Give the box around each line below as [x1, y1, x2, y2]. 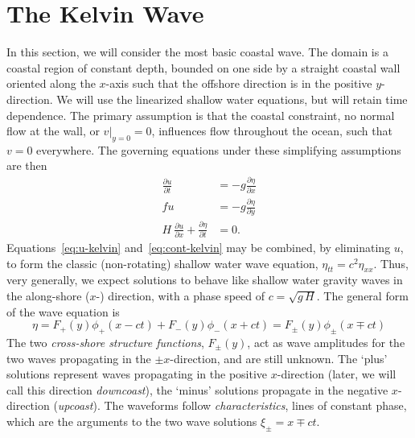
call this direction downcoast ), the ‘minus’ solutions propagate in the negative [6, 381, 388, 398]
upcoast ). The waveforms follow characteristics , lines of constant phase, [57, 397, 407, 414]
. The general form [316, 287, 409, 304]
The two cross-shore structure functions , [6, 334, 204, 351]
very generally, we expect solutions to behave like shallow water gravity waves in [6, 271, 403, 288]
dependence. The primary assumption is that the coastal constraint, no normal [6, 106, 395, 123]
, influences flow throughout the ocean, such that [151, 122, 392, 139]
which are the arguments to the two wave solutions [6, 412, 257, 429]
